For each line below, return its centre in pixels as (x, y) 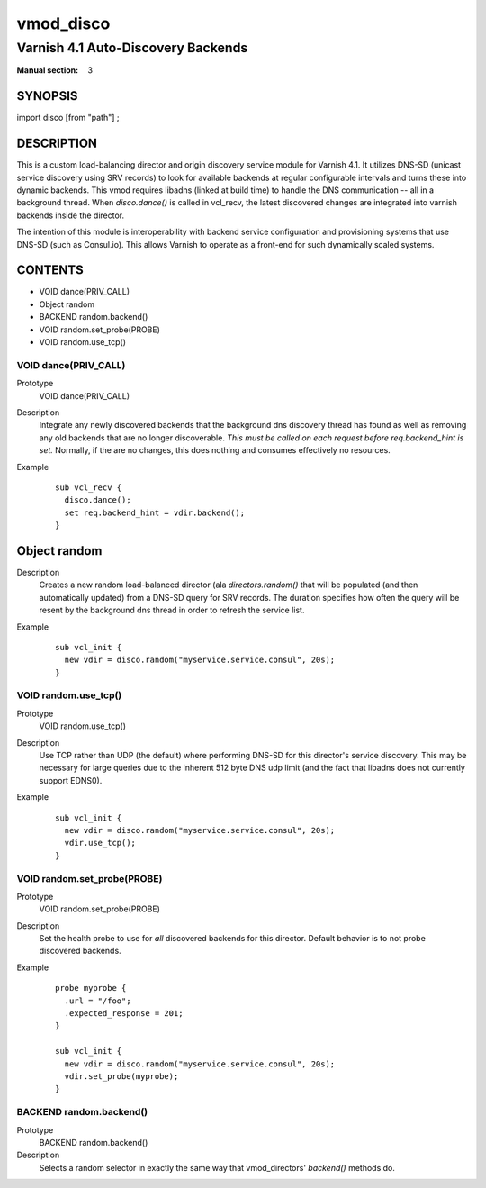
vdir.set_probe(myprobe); (121, 1076)
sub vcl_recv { (89, 487)
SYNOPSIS (47, 96)
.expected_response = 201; (124, 1014)
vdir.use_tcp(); (100, 843)
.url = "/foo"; (98, 1001)
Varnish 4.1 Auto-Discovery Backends (132, 48)
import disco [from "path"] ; (68, 118)
